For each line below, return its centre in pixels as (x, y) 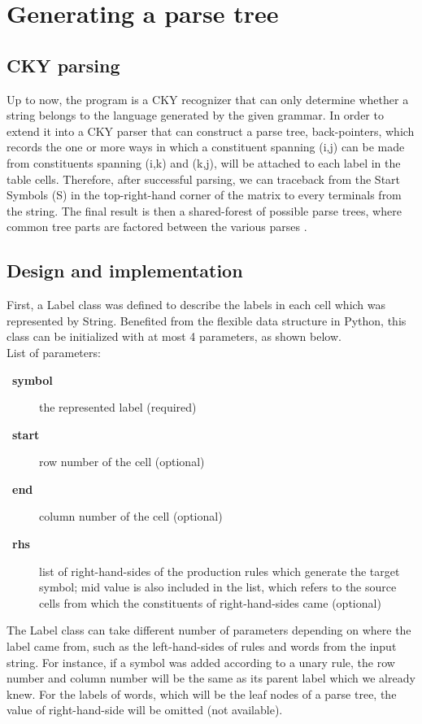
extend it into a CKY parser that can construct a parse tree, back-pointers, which (211, 131)
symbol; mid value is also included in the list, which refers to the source (218, 587)
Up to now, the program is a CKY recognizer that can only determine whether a (208, 99)
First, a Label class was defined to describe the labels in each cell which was (196, 305)
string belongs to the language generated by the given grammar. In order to (195, 115)
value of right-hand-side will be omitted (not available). (145, 710)
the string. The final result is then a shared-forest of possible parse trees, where (204, 210)
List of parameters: (54, 352)
